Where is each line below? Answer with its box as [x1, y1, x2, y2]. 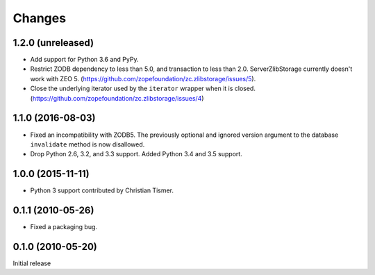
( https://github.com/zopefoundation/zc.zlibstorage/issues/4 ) [30, 94, 204, 102]
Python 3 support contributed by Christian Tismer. [30, 186, 174, 194]
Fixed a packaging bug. [30, 223, 97, 231]
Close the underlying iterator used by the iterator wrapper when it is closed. [30, 84, 256, 93]
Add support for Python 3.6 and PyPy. [30, 56, 139, 64]
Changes [12, 10, 66, 26]
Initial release [12, 259, 51, 267]
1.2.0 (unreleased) [12, 37, 94, 49]
